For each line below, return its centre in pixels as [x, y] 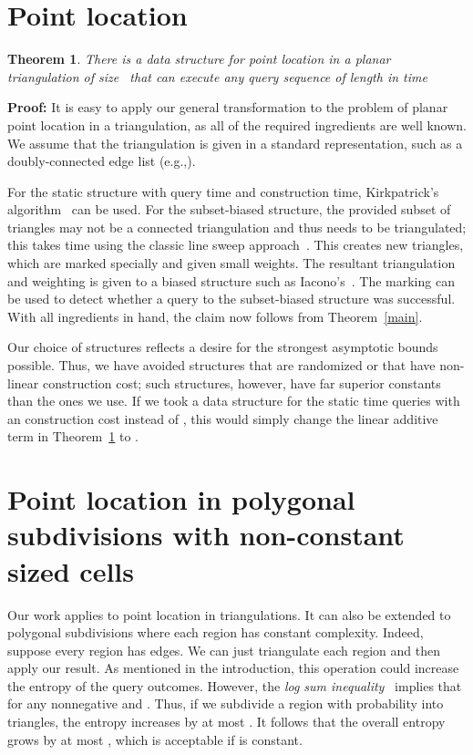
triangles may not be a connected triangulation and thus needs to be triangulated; [237, 227]
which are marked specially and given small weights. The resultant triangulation [231, 263]
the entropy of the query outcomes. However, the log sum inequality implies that [235, 685]
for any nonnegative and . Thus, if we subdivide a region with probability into [226, 703]
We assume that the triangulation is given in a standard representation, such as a [235, 143]
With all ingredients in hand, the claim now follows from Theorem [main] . [215, 316]
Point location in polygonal [181, 499]
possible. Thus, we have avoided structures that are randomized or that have [221, 365]
